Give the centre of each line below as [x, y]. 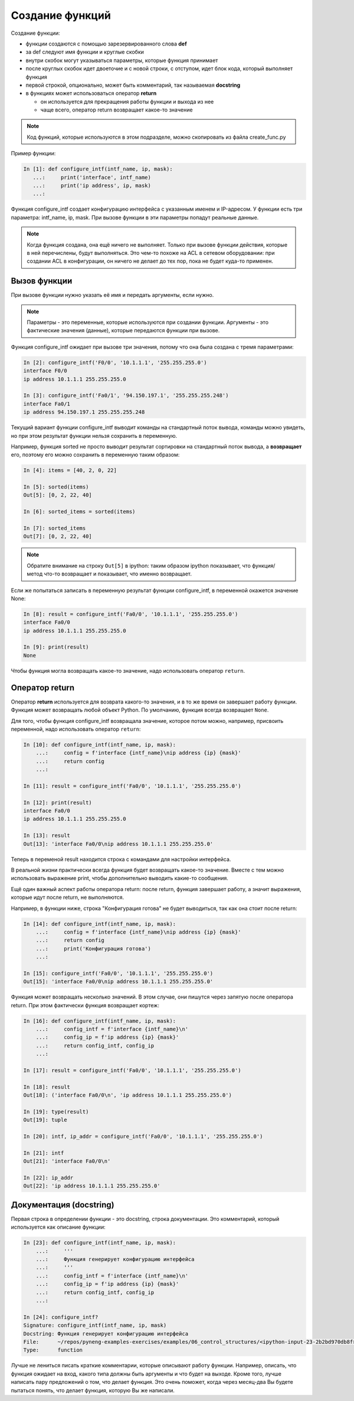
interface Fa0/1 [47, 404]
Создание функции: [35, 33]
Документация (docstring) [63, 1205]
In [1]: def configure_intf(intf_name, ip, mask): [98, 169]
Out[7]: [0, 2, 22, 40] [58, 536]
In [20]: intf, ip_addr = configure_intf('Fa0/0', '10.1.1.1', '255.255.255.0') [143, 1137]
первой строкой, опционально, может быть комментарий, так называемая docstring [133, 85]
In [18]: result [47, 1087]
